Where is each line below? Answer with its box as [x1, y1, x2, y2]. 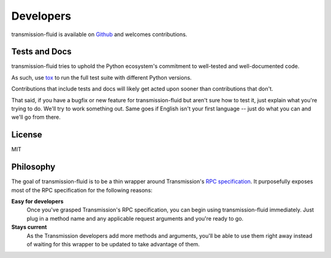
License [11, 129, 42, 140]
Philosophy [11, 162, 56, 172]
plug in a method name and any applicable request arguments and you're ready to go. [26, 214, 244, 222]
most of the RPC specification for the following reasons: [11, 186, 153, 194]
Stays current [11, 224, 47, 231]
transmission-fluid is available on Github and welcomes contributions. [11, 31, 188, 38]
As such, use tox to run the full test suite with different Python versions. [11, 74, 192, 81]
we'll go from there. [11, 113, 61, 121]
